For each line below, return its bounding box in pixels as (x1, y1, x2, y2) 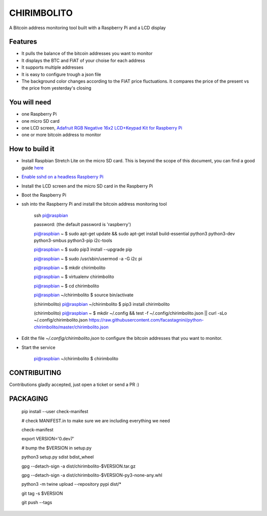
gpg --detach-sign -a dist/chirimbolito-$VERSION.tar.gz (21, 463, 136, 469)
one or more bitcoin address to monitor (21, 132, 101, 138)
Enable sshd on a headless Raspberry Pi (21, 174, 104, 180)
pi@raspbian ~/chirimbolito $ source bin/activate (34, 292, 133, 298)
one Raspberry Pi (21, 111, 57, 117)
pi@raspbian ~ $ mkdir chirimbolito (34, 265, 106, 271)
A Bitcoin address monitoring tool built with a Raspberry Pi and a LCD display (9, 25, 166, 31)
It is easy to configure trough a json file (21, 71, 101, 77)
